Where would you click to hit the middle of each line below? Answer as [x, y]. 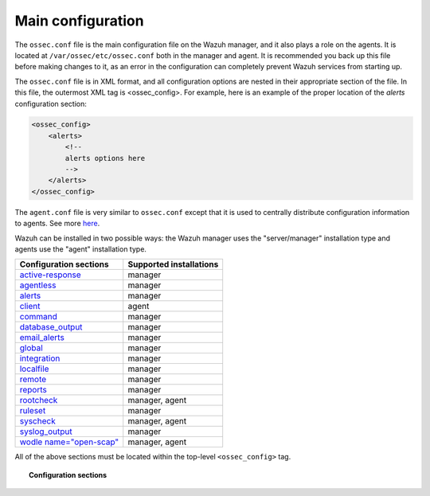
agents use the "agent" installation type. [81, 249]
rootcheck [39, 400]
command [38, 317]
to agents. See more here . [57, 224]
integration [40, 358]
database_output [51, 327]
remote [33, 380]
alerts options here [105, 158]
